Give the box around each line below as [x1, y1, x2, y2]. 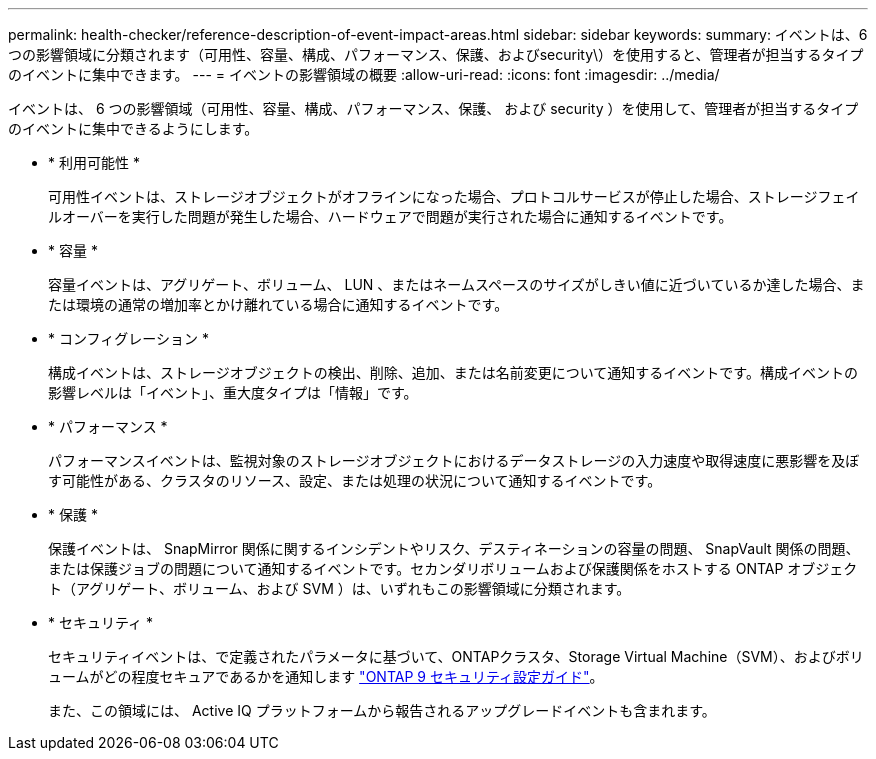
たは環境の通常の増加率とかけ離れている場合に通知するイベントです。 [48, 296, 509, 313]
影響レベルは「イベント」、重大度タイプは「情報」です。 [48, 384, 418, 401]
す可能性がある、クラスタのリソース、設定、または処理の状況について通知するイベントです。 [48, 472, 662, 489]
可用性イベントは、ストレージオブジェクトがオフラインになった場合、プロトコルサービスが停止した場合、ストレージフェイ [48, 188, 860, 205]
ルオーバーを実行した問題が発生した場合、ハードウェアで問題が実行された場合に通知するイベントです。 [48, 208, 733, 225]
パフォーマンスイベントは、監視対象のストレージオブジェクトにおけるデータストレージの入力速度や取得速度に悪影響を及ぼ [48, 452, 860, 469]
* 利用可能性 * [48, 154, 140, 171]
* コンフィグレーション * [48, 330, 209, 347]
